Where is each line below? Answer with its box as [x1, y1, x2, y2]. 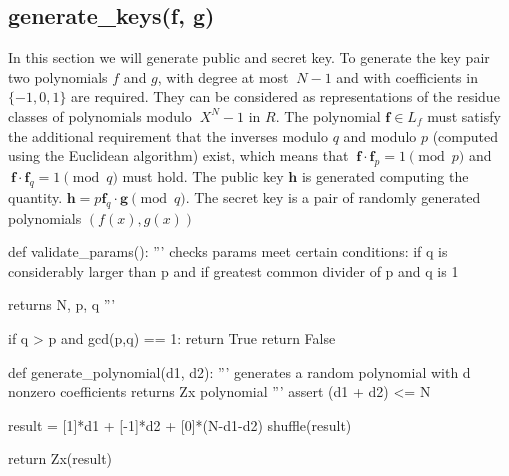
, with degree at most [157, 66, 289, 87]
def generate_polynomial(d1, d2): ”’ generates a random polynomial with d [8, 361, 471, 382]
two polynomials [8, 66, 108, 87]
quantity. [8, 186, 63, 207]
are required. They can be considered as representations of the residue [71, 86, 500, 107]
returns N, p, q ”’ [8, 294, 116, 315]
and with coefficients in [336, 66, 478, 87]
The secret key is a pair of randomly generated [194, 186, 481, 207]
